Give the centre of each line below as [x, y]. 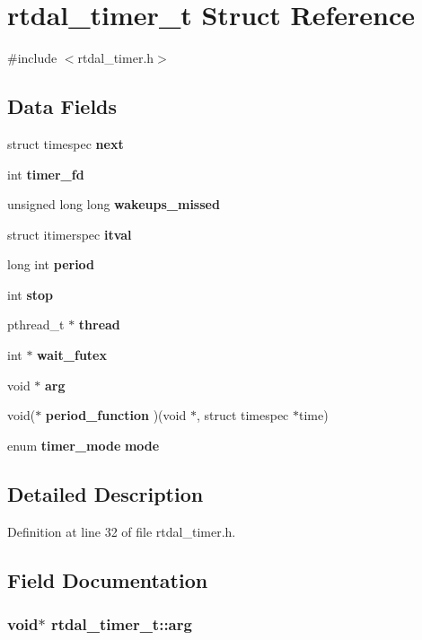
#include [32, 58]
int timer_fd [46, 174]
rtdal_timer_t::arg [121, 623]
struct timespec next [66, 143]
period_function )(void [116, 415]
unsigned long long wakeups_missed [114, 204]
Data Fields [62, 106]
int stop [31, 294]
